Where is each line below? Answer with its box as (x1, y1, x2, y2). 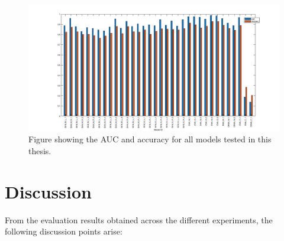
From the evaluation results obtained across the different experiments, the (5, 213, 273, 226)
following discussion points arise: (5, 225, 122, 237)
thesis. (28, 144, 51, 157)
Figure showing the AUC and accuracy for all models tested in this (28, 133, 272, 145)
